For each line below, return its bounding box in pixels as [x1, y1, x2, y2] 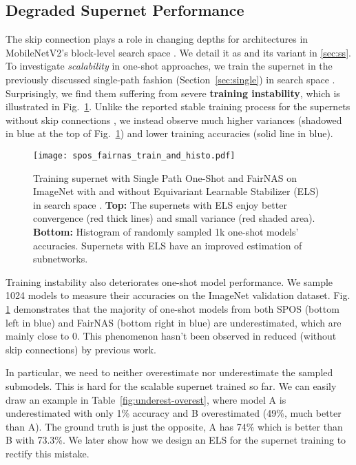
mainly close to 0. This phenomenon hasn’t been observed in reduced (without [6, 329, 337, 343]
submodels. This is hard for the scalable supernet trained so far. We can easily [6, 378, 337, 393]
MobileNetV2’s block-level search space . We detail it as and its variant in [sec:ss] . [6, 45, 351, 59]
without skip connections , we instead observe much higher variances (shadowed [6, 112, 342, 127]
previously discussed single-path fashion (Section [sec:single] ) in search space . [6, 72, 335, 86]
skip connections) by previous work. [6, 342, 156, 356]
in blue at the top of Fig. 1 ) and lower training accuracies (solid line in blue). [6, 126, 333, 141]
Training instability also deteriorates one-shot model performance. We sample [6, 274, 333, 289]
